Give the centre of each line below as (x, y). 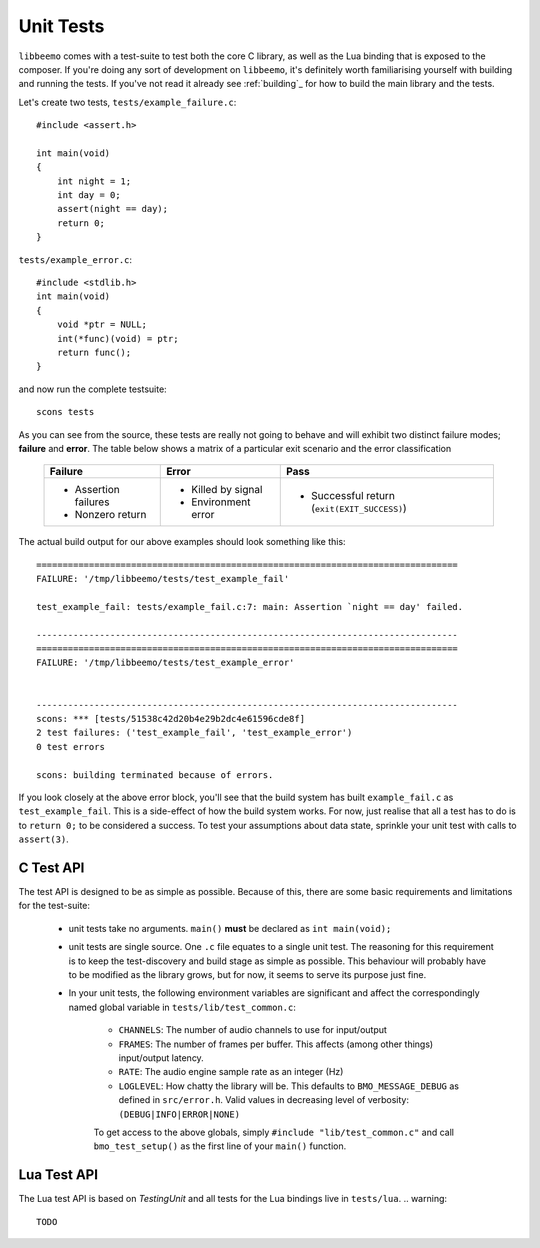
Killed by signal (227, 490)
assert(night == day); (112, 209)
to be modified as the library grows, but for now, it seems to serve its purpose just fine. (247, 974)
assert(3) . (43, 839)
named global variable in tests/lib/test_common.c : (182, 1007)
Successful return (353, 496)
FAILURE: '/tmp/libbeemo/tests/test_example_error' (165, 663)
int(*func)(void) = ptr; (117, 338)
